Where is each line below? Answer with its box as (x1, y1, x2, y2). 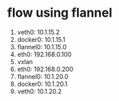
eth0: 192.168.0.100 (17, 50, 72, 59)
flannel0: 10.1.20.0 (17, 72, 69, 81)
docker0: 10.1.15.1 (17, 35, 66, 43)
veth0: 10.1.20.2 (17, 87, 62, 95)
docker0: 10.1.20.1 (17, 79, 68, 88)
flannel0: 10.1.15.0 (17, 42, 67, 51)
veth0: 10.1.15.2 (17, 28, 60, 36)
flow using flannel (7, 5, 113, 21)
